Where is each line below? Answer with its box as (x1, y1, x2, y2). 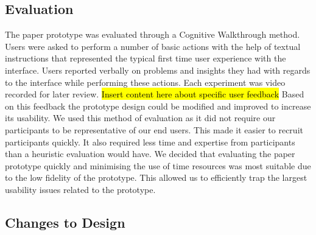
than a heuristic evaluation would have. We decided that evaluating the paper (5, 147, 295, 160)
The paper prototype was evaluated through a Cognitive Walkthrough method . (5, 28, 300, 41)
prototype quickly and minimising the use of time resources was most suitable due (5, 159, 311, 172)
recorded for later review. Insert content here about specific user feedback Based (5, 88, 304, 100)
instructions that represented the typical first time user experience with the (5, 52, 286, 65)
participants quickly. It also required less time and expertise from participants (5, 135, 295, 148)
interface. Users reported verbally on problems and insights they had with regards (5, 63, 311, 76)
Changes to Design (5, 212, 125, 231)
